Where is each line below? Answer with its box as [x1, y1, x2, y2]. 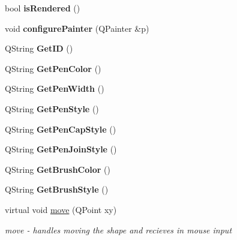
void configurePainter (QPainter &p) [5, 22, 149, 34]
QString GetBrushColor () [5, 163, 110, 175]
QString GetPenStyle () [5, 102, 99, 115]
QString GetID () [5, 42, 73, 55]
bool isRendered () [5, 2, 80, 14]
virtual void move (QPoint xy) [5, 203, 117, 215]
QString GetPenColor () [5, 62, 101, 74]
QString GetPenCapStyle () [5, 122, 116, 135]
